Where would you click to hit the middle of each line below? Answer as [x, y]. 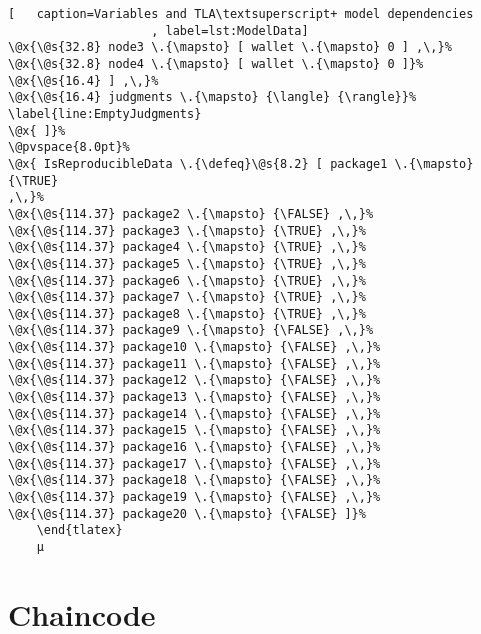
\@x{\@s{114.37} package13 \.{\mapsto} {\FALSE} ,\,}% [194, 397]
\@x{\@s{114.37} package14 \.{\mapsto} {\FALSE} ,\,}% [194, 413]
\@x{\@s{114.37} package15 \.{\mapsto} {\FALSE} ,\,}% [194, 430]
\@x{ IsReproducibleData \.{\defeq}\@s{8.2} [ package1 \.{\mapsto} [241, 163]
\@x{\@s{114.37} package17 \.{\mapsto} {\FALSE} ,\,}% [194, 463]
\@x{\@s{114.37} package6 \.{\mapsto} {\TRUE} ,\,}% [187, 280]
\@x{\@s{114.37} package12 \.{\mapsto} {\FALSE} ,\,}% [194, 380]
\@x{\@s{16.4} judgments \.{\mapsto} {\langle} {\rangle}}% [212, 97]
